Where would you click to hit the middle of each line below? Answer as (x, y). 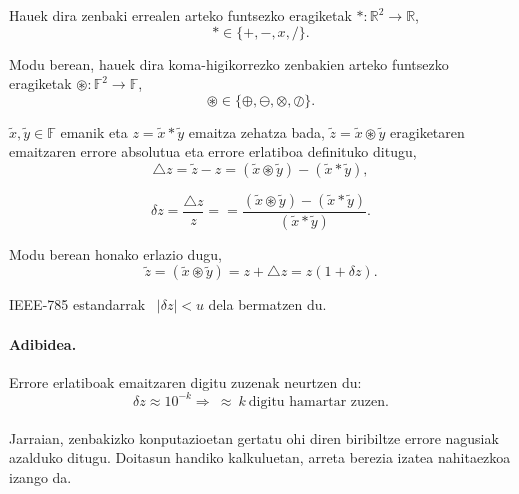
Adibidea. (43, 343)
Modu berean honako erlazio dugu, (115, 253)
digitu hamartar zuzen (316, 401)
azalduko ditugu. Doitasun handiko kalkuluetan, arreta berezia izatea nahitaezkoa (260, 457)
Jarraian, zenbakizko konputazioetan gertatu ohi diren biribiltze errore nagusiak (254, 437)
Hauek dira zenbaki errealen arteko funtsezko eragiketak (180, 15)
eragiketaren (427, 131)
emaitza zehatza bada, (256, 131)
